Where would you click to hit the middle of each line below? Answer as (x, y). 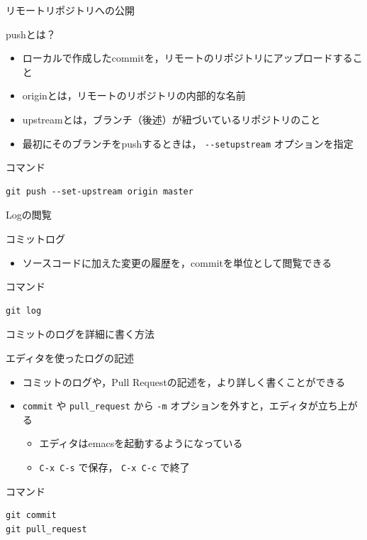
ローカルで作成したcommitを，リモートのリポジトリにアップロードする (187, 58)
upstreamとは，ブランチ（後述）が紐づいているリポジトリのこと (171, 119)
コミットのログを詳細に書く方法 (80, 334)
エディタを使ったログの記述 (70, 357)
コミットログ (35, 238)
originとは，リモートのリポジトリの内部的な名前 (134, 95)
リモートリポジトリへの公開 (70, 10)
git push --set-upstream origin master (100, 191)
